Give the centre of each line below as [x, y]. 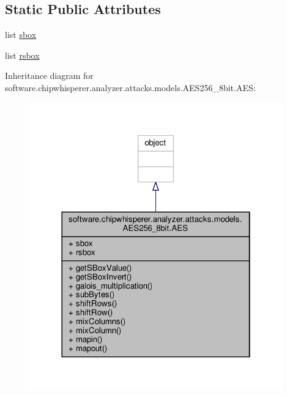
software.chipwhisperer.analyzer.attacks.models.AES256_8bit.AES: [130, 87]
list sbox [21, 35]
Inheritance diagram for [49, 76]
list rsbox [22, 55]
